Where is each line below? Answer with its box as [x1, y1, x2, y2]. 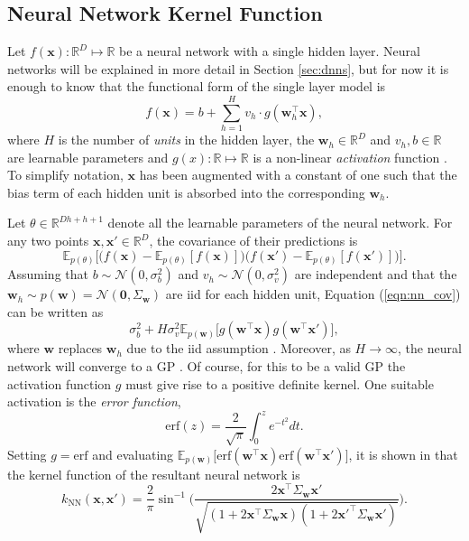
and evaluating [92, 444, 174, 463]
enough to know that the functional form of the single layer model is [7, 77, 386, 96]
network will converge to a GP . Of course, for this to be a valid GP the [7, 356, 406, 375]
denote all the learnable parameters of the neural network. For [107, 213, 453, 232]
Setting [7, 444, 47, 463]
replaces [58, 339, 103, 358]
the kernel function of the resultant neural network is [7, 464, 300, 483]
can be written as [7, 302, 104, 321]
